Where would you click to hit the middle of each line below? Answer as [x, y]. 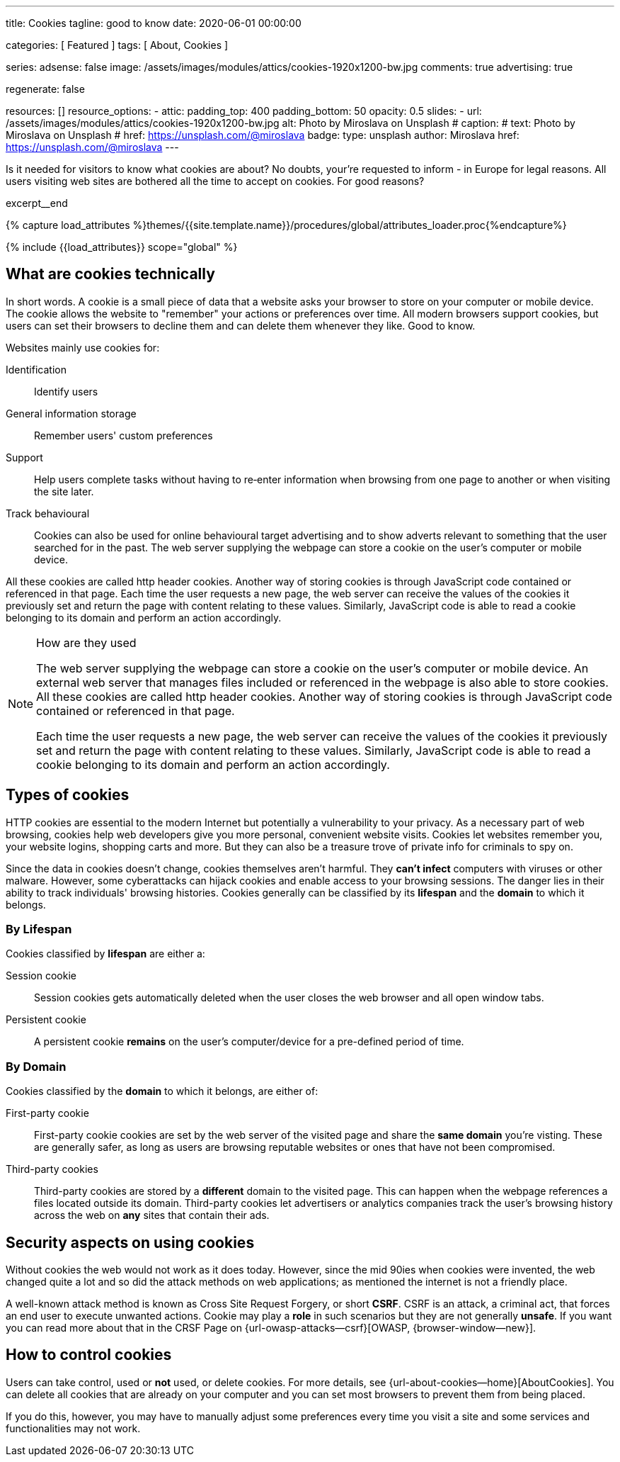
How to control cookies [89, 1355]
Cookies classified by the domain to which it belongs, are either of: [162, 1091]
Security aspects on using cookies [130, 1242]
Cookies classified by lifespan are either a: [105, 954]
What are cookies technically [110, 274]
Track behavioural [48, 513]
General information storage [71, 413]
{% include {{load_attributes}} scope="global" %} [122, 247]
